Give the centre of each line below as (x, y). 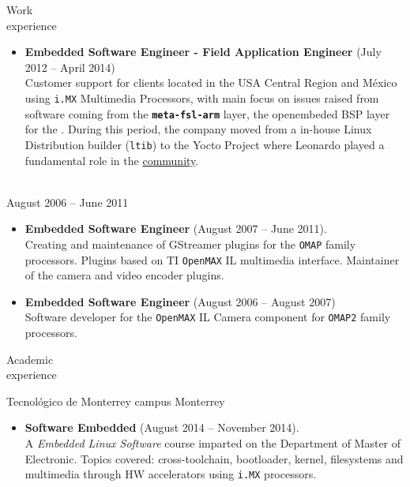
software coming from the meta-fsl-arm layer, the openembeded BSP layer (207, 113)
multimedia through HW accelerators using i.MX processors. (171, 474)
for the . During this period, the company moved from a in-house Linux (198, 129)
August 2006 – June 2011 (68, 202)
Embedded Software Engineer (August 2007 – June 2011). (176, 229)
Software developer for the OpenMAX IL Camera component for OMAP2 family (208, 317)
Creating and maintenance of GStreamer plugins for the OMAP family (190, 243)
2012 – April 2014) (70, 67)
